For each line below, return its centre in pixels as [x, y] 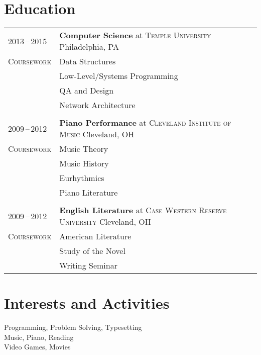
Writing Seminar [88, 265]
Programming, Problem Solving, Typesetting [73, 327]
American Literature [95, 236]
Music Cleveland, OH [97, 134]
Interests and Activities [87, 303]
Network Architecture [97, 105]
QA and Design [87, 91]
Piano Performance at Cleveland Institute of [145, 123]
